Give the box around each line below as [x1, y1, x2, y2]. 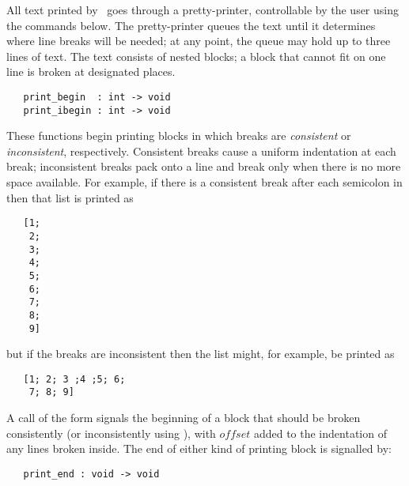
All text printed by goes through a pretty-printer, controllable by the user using [6, 2, 399, 17]
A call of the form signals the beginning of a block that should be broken [6, 409, 361, 426]
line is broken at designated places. [6, 63, 176, 80]
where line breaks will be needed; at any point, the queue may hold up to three [6, 32, 391, 49]
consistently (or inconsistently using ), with [6, 424, 216, 441]
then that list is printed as [6, 189, 134, 205]
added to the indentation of [253, 424, 387, 441]
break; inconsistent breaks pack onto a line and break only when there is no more [6, 158, 401, 175]
